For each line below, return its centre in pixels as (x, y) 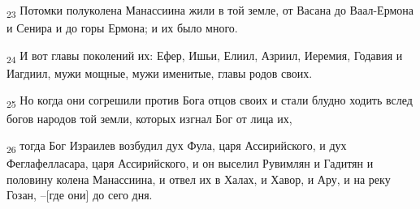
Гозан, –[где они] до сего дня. (80, 195)
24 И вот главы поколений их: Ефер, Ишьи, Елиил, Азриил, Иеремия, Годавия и (205, 56)
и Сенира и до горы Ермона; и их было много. (122, 28)
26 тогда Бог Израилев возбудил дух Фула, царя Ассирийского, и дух (177, 146)
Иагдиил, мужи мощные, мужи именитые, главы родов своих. (160, 73)
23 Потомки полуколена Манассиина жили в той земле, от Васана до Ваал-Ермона (210, 11)
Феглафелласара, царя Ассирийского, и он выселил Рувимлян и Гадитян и (190, 163)
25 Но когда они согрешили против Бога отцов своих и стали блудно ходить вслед (210, 101)
